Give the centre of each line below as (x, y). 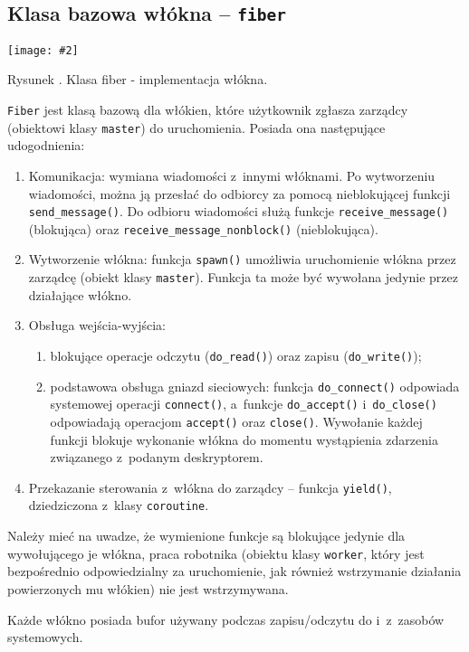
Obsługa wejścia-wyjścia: (97, 325)
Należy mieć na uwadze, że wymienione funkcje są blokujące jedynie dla (206, 536)
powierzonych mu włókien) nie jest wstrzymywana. (148, 588)
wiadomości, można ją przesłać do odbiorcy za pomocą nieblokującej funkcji (239, 193)
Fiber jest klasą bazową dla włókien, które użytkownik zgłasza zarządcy (208, 110)
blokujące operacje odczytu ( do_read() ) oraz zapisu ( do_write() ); (236, 355)
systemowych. (45, 637)
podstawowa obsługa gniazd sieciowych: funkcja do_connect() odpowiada (255, 386)
